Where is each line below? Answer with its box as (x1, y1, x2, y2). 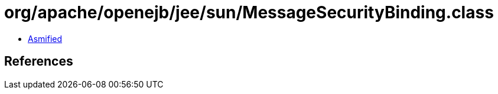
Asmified (28, 33, 63, 44)
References (4, 54, 73, 69)
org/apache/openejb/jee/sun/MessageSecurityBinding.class (4, 2, 494, 22)
